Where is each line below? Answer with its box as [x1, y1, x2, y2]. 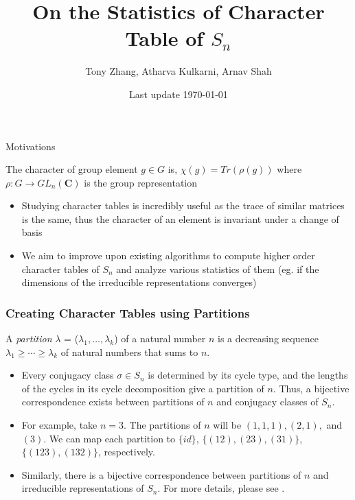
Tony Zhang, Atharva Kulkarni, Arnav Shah [85, 64, 272, 78]
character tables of [21, 261, 100, 276]
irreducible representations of [21, 481, 144, 495]
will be [213, 418, 242, 432]
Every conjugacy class [21, 368, 114, 382]
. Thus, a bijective [273, 381, 350, 395]
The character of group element [5, 162, 138, 176]
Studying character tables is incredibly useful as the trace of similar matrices [21, 198, 345, 213]
